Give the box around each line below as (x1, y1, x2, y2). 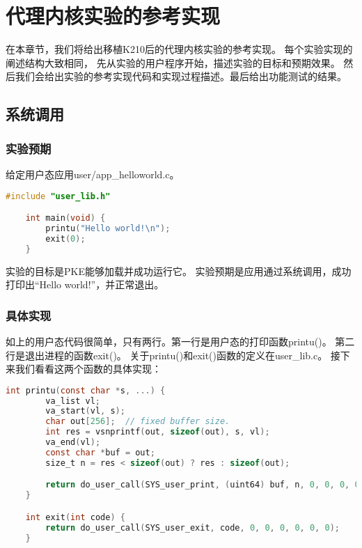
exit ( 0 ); (45, 233, 86, 244)
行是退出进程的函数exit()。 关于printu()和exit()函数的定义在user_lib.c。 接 (6, 347, 340, 362)
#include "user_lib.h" (6, 191, 111, 201)
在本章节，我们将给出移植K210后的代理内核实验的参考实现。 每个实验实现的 (6, 42, 353, 56)
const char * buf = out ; (45, 447, 155, 457)
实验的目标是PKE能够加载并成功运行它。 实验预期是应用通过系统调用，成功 (6, 263, 352, 278)
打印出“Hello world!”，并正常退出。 (6, 277, 164, 292)
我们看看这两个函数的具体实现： (15, 361, 162, 376)
